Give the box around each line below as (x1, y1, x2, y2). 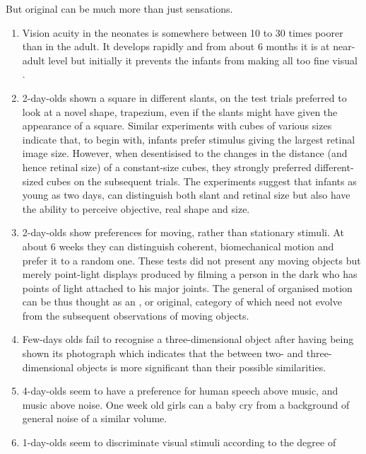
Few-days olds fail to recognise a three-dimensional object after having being (22, 332, 354, 347)
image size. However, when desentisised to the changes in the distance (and (22, 146, 348, 161)
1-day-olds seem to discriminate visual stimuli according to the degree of (22, 435, 336, 450)
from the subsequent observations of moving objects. (22, 308, 249, 322)
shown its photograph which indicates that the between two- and (22, 346, 304, 361)
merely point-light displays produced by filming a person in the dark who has (22, 267, 358, 281)
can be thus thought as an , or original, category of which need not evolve (22, 294, 342, 309)
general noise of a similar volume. (22, 411, 167, 426)
